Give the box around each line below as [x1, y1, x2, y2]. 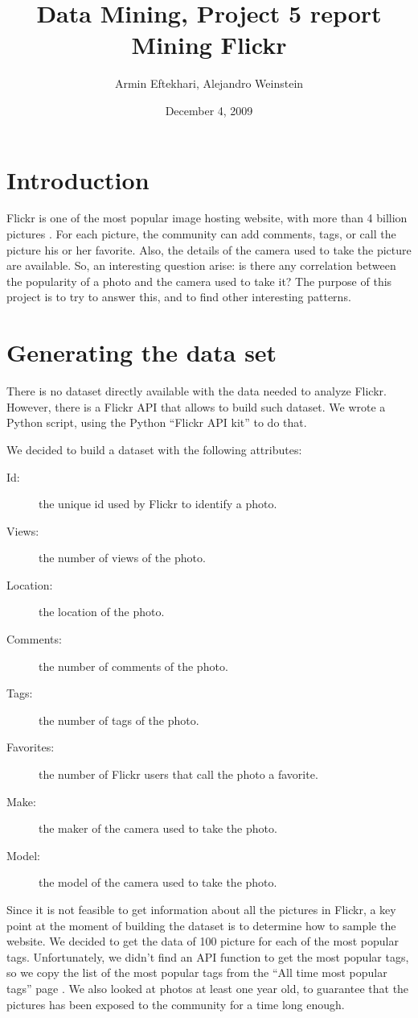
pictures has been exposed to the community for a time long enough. [6, 995, 345, 1012]
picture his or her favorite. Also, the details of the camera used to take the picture [6, 241, 412, 258]
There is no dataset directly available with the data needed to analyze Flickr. [6, 383, 387, 399]
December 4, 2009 [165, 101, 253, 118]
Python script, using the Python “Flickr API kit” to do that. [6, 414, 307, 431]
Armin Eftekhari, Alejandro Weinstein [114, 75, 304, 92]
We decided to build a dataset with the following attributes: [6, 441, 302, 457]
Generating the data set [6, 336, 277, 369]
